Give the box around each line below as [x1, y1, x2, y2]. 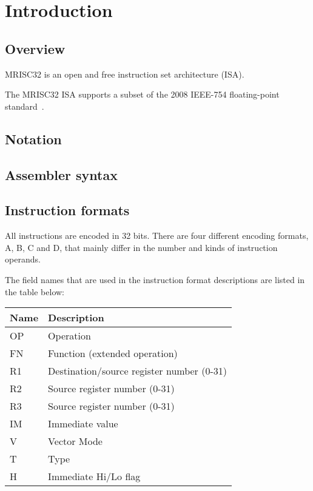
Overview [5, 39, 66, 58]
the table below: [5, 285, 64, 298]
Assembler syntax [5, 165, 118, 184]
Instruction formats [5, 201, 130, 219]
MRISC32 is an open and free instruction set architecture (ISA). [5, 67, 244, 80]
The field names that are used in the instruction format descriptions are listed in [5, 273, 305, 286]
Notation [5, 129, 62, 148]
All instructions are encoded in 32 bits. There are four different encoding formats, [5, 229, 309, 242]
